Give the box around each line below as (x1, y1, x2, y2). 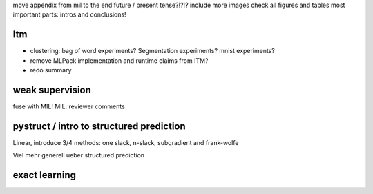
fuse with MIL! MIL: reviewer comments (12, 102, 126, 110)
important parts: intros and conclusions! (12, 10, 127, 19)
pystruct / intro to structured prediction (12, 120, 186, 132)
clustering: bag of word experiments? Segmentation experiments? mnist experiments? (30, 47, 276, 55)
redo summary (30, 66, 72, 75)
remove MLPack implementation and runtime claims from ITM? (30, 56, 209, 65)
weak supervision (12, 84, 91, 96)
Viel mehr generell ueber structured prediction (12, 151, 145, 159)
